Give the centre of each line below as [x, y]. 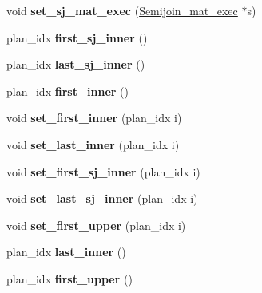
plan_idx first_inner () [67, 91]
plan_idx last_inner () [66, 252]
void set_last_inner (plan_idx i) [93, 144]
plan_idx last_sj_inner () [76, 64]
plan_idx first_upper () [69, 278]
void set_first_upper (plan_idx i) [96, 225]
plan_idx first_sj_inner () [77, 37]
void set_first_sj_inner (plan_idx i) [103, 171]
